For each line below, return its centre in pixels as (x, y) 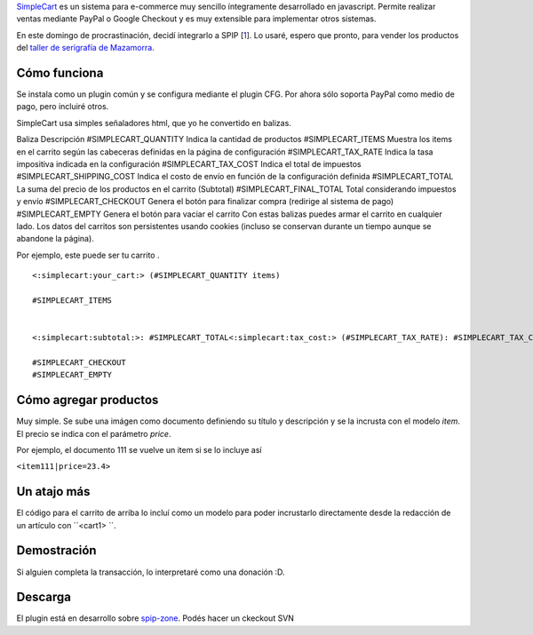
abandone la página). (56, 239)
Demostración (56, 551)
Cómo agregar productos (88, 400)
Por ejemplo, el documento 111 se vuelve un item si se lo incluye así (139, 449)
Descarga (44, 597)
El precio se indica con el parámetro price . (94, 433)
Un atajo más (53, 492)
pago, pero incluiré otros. (63, 107)
